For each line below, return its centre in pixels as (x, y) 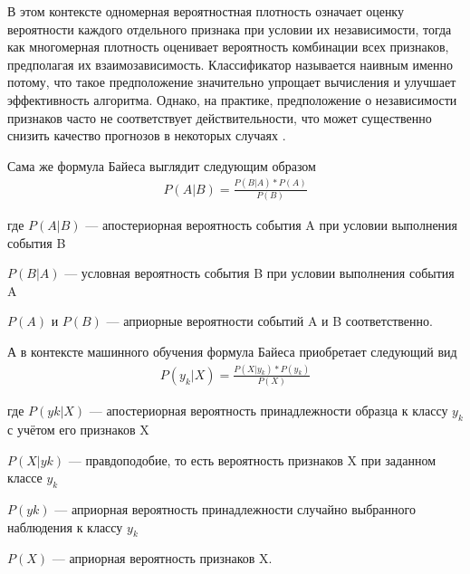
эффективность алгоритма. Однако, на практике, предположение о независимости (232, 99)
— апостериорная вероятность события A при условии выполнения (272, 225)
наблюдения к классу (65, 526)
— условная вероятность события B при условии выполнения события (259, 273)
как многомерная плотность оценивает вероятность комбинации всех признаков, (228, 47)
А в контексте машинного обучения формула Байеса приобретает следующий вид (232, 351)
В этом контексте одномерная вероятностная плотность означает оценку (206, 11)
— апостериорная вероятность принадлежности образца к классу (269, 411)
